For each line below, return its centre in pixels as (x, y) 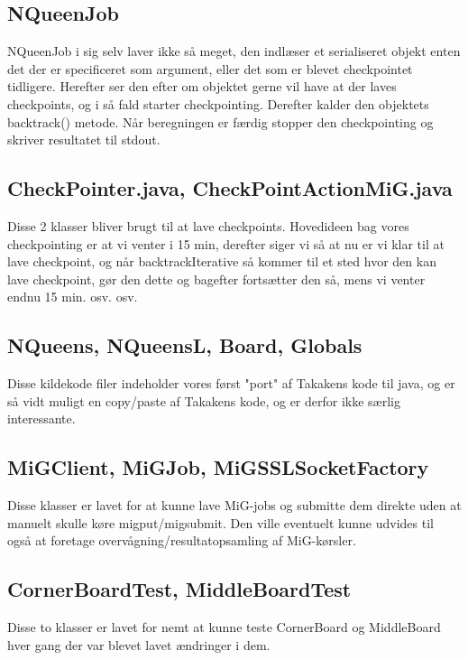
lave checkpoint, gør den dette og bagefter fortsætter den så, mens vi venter (216, 279)
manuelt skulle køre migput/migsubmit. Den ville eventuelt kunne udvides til (220, 522)
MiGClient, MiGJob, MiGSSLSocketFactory (218, 467)
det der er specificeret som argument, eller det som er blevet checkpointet (210, 68)
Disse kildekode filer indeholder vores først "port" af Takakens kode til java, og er (231, 383)
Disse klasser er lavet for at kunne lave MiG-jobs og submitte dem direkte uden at (234, 505)
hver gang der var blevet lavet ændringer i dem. (139, 644)
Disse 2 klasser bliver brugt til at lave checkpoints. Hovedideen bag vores (208, 225)
